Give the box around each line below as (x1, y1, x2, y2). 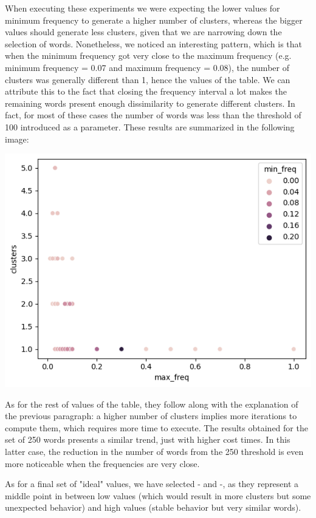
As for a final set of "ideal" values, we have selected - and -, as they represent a (5, 477, 299, 490)
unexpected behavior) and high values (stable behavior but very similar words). (5, 501, 301, 514)
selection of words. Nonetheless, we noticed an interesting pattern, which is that (5, 37, 302, 50)
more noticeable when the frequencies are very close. (5, 457, 200, 469)
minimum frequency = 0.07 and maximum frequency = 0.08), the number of (5, 61, 289, 73)
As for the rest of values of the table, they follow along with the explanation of (5, 397, 298, 410)
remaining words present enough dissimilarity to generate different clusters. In (5, 96, 295, 109)
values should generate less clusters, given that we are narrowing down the (5, 25, 282, 38)
